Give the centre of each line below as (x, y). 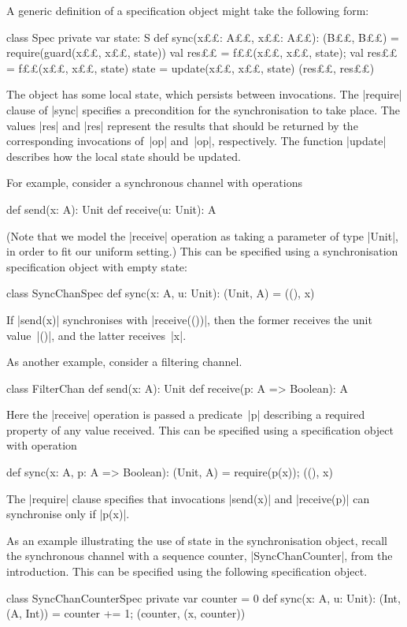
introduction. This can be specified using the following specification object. (187, 571)
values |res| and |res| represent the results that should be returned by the (182, 125)
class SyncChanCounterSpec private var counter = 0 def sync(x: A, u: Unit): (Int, (203, 597)
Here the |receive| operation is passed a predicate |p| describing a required (186, 414)
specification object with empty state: (97, 266)
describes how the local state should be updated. (124, 156)
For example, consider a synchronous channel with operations (154, 183)
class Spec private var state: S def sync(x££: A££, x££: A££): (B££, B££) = (203, 37)
